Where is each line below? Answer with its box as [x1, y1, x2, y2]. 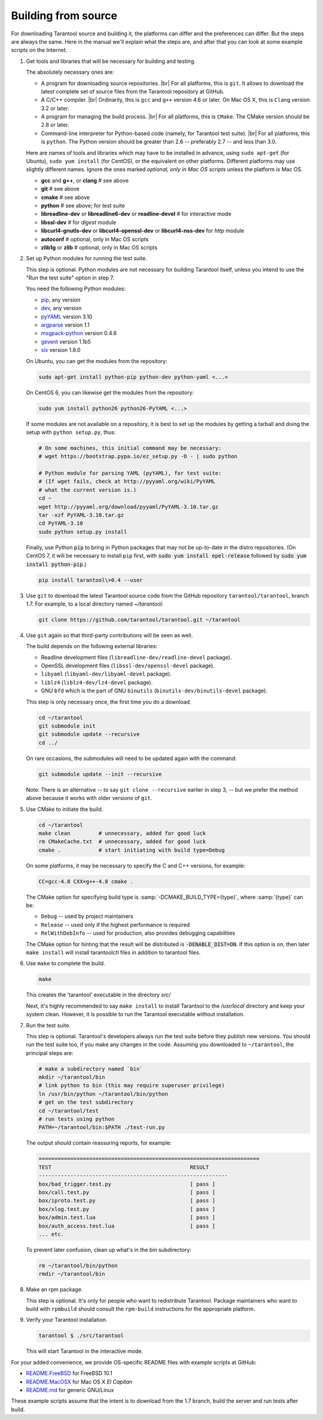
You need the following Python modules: [26, 285, 126, 293]
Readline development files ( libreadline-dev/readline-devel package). [41, 653, 232, 661]
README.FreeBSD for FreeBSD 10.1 [26, 1370, 113, 1377]
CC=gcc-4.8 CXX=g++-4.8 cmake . [38, 878, 134, 885]
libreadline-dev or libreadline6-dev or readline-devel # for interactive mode [41, 210, 231, 218]
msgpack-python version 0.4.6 [41, 330, 117, 337]
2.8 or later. [41, 121, 69, 129]
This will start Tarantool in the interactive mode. [26, 1348, 144, 1355]
